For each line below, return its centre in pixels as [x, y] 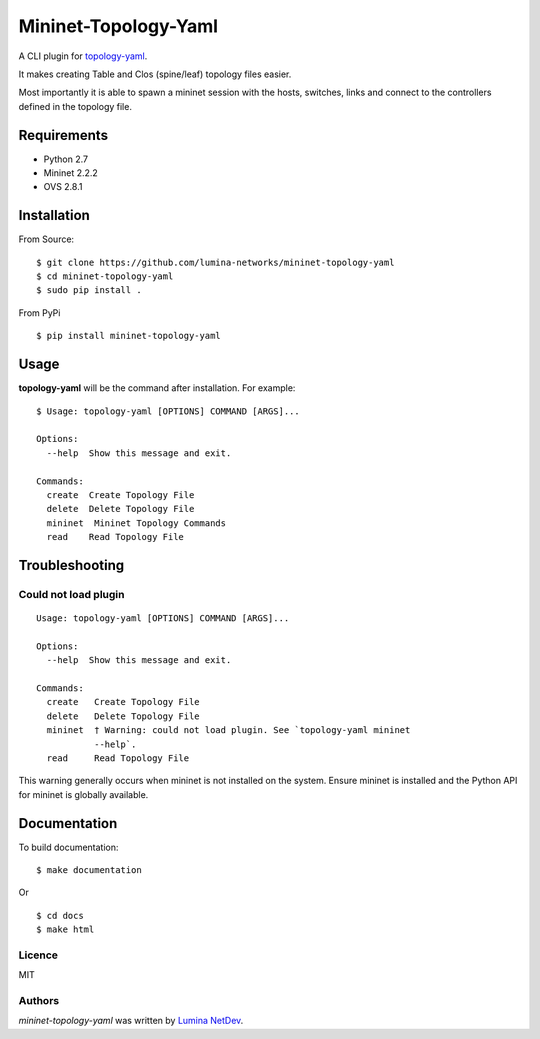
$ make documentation [89, 870]
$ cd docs [60, 915]
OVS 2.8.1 [63, 187]
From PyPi [39, 312]
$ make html [65, 929]
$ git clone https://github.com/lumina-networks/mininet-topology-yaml [215, 262]
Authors [39, 1001]
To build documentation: [68, 847]
